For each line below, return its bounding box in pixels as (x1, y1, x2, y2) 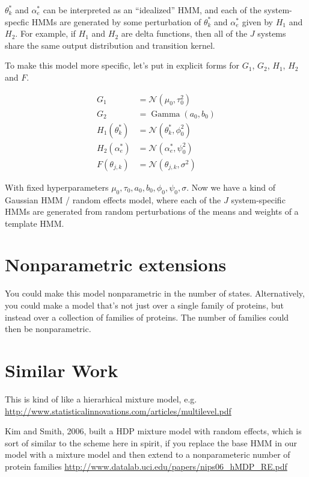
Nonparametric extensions (5, 252, 227, 277)
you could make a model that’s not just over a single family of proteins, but (5, 299, 284, 312)
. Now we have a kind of (186, 180, 275, 193)
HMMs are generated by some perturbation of (31, 15, 201, 28)
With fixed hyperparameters (5, 180, 109, 193)
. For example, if (15, 27, 76, 40)
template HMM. (5, 217, 64, 229)
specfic (5, 15, 29, 28)
